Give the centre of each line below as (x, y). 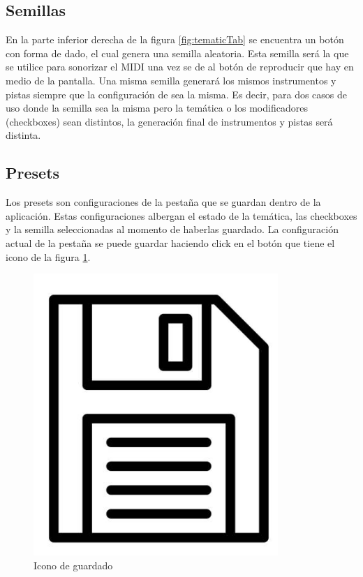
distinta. (23, 135)
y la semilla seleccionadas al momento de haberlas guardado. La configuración (172, 229)
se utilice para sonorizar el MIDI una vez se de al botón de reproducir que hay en (180, 67)
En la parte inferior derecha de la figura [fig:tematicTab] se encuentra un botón (175, 39)
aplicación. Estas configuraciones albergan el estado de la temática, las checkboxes (181, 215)
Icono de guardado (73, 565)
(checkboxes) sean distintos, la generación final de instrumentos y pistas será (169, 121)
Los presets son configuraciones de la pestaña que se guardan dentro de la (163, 202)
